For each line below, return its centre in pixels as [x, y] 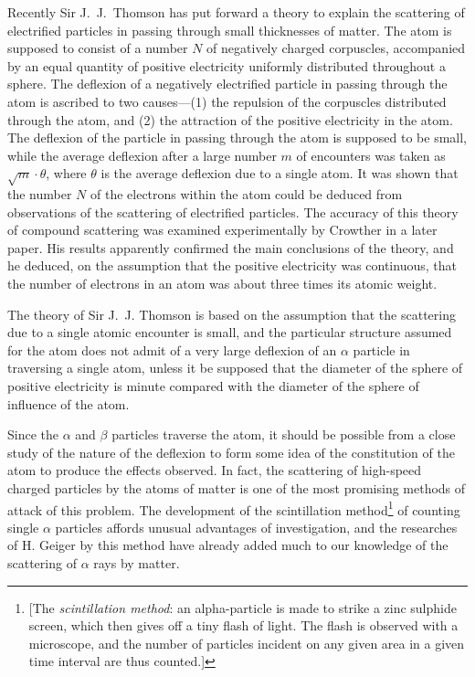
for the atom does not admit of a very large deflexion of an [172, 349]
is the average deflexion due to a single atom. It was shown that [280, 173]
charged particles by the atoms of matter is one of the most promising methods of [237, 488]
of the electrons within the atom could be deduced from [247, 194]
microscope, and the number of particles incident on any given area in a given [247, 643]
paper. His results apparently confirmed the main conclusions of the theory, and [231, 247]
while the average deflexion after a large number [142, 155]
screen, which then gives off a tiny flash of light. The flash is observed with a [243, 625]
